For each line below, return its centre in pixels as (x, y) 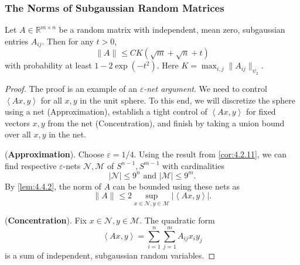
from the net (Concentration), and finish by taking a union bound (166, 123)
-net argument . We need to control (205, 89)
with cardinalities (193, 165)
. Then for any (68, 41)
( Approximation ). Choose (54, 154)
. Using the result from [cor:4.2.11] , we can (210, 154)
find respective (31, 165)
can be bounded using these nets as (176, 186)
